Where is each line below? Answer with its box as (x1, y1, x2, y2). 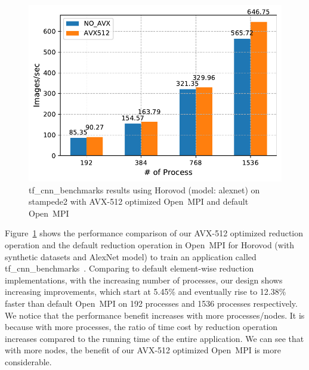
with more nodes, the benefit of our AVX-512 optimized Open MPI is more (5, 344, 281, 356)
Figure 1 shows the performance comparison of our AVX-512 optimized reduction (5, 227, 304, 239)
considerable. (5, 355, 52, 368)
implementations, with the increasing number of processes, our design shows (5, 273, 283, 286)
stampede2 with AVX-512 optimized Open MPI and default (29, 195, 249, 208)
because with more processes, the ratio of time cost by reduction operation (5, 320, 278, 333)
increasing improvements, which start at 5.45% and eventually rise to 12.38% (5, 285, 286, 298)
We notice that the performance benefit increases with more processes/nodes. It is (5, 309, 305, 321)
